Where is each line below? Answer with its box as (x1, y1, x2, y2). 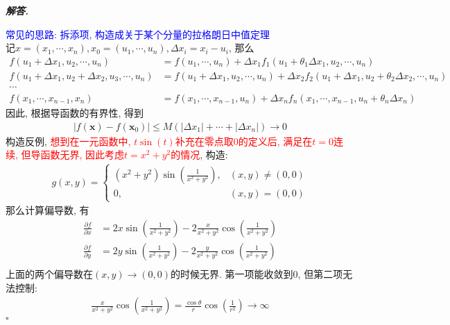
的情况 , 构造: (171, 147, 228, 162)
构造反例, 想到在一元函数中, (6, 133, 131, 148)
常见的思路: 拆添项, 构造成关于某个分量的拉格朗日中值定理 (6, 26, 270, 41)
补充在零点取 (175, 133, 234, 148)
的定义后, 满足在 (238, 133, 313, 148)
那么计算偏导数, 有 (6, 203, 89, 217)
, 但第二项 (297, 267, 343, 281)
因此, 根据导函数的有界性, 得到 (6, 105, 144, 119)
